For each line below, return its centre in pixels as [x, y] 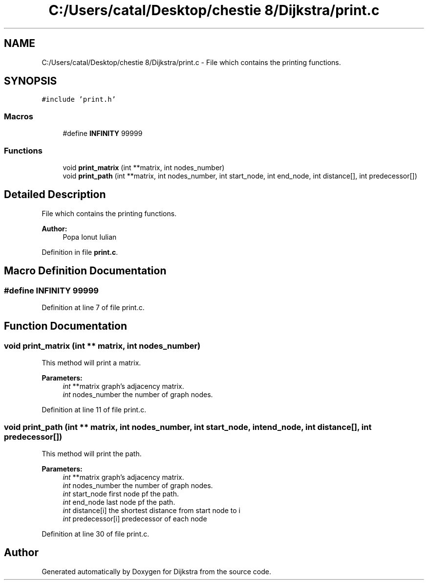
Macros [19, 116]
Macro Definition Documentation [85, 271]
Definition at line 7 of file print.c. [93, 307]
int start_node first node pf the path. [121, 494]
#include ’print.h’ [79, 100]
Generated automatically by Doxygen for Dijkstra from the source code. [156, 571]
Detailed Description [55, 195]
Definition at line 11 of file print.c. [94, 410]
